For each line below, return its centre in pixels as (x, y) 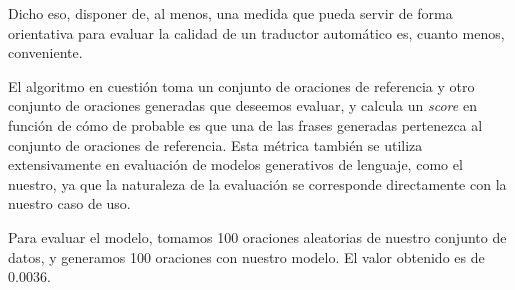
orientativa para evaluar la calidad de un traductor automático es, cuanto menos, (256, 32)
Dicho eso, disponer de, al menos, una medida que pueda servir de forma (230, 13)
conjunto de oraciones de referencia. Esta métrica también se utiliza (215, 144)
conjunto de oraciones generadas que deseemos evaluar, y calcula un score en (242, 105)
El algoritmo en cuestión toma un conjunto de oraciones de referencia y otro (241, 85)
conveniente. (45, 52)
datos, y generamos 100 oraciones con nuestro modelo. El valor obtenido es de (246, 256)
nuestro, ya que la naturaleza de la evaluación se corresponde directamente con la (257, 183)
